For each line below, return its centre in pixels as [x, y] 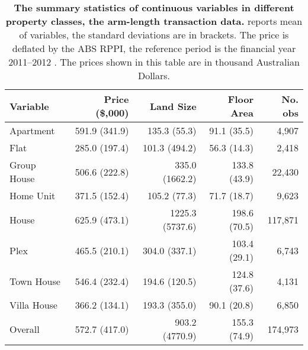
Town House [35, 281]
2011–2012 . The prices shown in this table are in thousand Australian [154, 62]
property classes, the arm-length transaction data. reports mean [154, 21]
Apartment [32, 130]
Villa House [33, 305]
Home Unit [33, 195]
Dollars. [154, 75]
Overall [25, 329]
